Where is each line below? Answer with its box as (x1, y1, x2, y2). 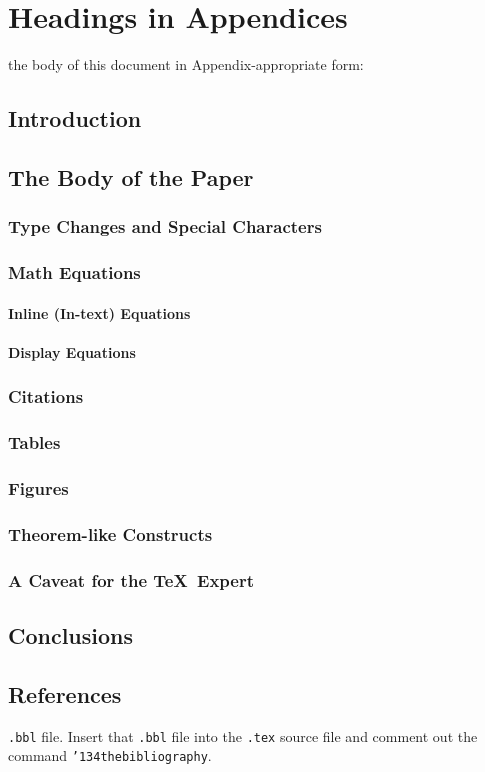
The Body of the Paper (8, 161, 254, 192)
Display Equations (8, 341, 136, 362)
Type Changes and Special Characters (8, 214, 322, 239)
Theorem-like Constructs (8, 521, 213, 546)
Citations (8, 384, 84, 409)
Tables (8, 430, 61, 455)
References (8, 678, 122, 709)
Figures (8, 475, 69, 500)
